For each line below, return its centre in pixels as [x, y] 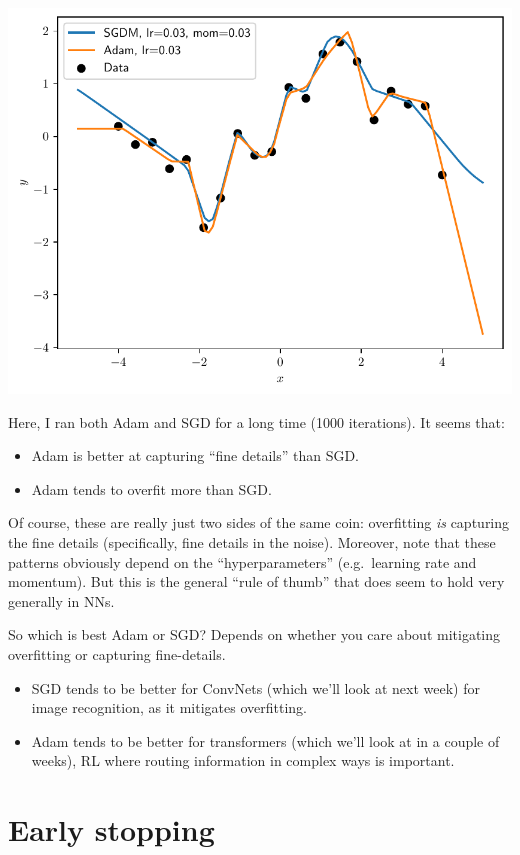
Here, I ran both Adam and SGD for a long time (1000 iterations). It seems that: [256, 421]
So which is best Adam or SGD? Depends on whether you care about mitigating [254, 634]
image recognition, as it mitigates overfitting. [169, 707]
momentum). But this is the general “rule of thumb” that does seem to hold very [256, 581]
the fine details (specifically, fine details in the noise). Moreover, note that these [252, 542]
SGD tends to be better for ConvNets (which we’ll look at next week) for [255, 687]
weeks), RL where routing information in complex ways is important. [243, 760]
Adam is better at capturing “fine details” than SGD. [195, 455]
